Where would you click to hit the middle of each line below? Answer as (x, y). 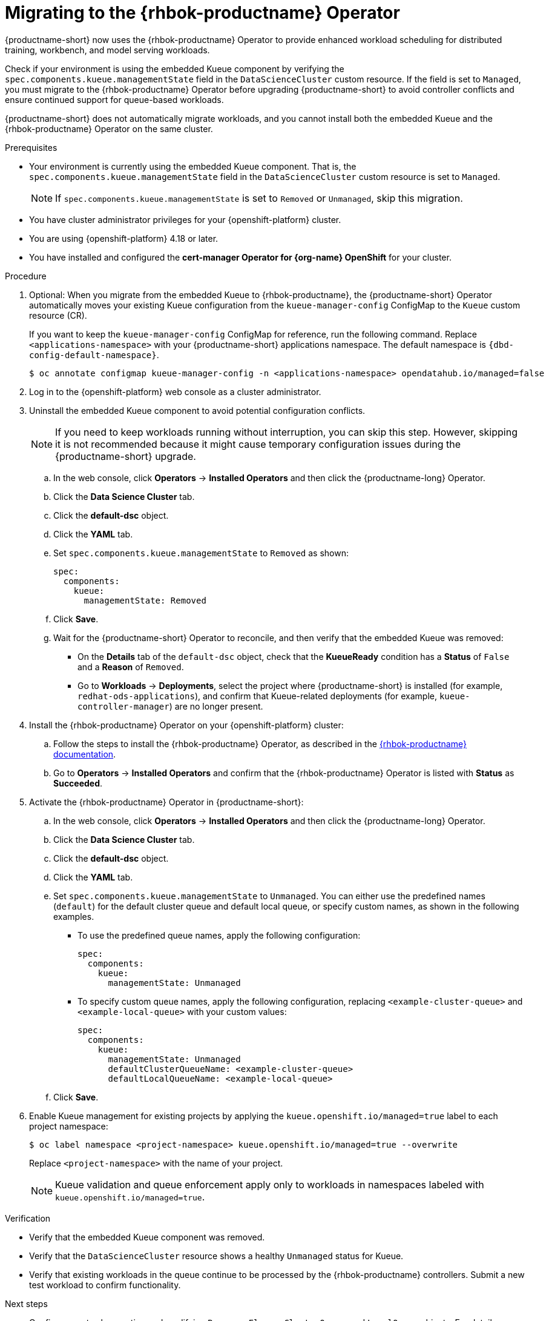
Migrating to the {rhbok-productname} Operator (202, 13)
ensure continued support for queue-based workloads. (114, 99)
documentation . (85, 754)
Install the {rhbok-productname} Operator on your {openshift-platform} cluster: (186, 725)
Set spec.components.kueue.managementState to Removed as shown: (201, 553)
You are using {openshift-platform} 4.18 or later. (124, 238)
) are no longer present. (216, 706)
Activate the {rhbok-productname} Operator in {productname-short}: (166, 802)
